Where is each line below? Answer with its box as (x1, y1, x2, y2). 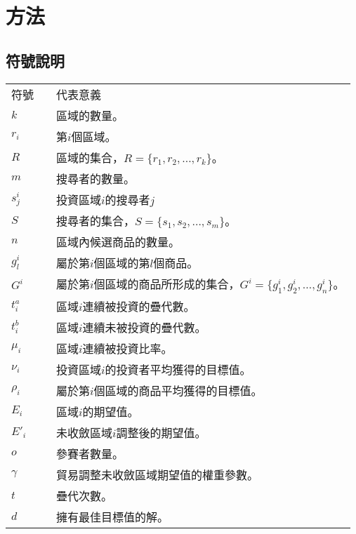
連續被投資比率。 (82, 340, 173, 356)
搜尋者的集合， (56, 212, 136, 229)
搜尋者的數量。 (56, 170, 136, 187)
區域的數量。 (56, 107, 124, 124)
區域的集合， (56, 149, 124, 166)
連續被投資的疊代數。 (82, 298, 195, 314)
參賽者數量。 (56, 445, 124, 462)
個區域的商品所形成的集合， (93, 275, 240, 292)
